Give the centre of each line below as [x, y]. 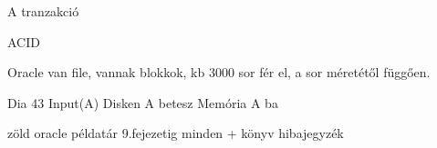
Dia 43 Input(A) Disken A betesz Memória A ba [143, 102]
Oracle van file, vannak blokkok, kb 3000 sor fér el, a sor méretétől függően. [219, 72]
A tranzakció [43, 11]
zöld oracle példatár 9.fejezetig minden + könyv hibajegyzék [176, 133]
